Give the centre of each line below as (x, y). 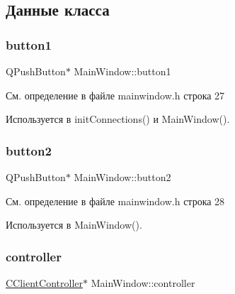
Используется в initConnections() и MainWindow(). (118, 119)
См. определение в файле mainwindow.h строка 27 (115, 95)
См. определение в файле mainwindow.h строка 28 (115, 201)
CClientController (44, 283)
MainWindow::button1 (122, 71)
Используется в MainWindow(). (74, 225)
